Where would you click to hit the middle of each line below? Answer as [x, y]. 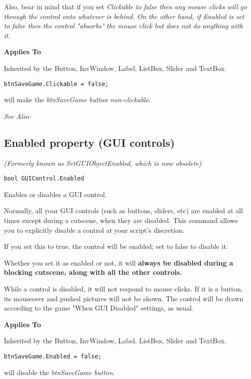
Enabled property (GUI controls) [89, 142]
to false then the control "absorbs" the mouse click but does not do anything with [124, 26]
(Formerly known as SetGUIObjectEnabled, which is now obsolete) [103, 163]
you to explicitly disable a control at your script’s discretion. [94, 230]
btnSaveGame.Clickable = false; [56, 84]
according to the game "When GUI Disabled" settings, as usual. [99, 308]
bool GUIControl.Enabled [44, 179]
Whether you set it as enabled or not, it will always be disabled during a [119, 262]
